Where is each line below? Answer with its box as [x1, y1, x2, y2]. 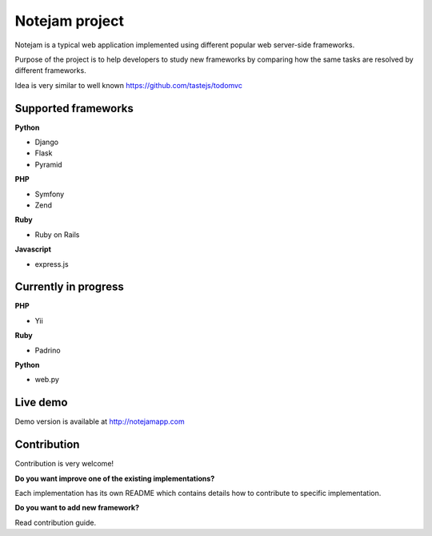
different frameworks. [14, 66, 87, 75]
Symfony [34, 189, 65, 199]
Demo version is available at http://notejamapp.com [14, 417, 186, 426]
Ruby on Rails [34, 229, 80, 240]
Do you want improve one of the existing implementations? [14, 474, 215, 483]
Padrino [34, 345, 61, 355]
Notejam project [14, 12, 124, 30]
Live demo [14, 396, 68, 409]
